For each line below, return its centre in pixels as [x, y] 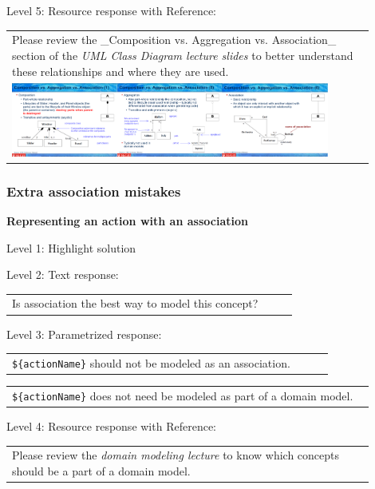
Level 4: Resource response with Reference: [111, 425]
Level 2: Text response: [63, 274]
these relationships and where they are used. [120, 71]
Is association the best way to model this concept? [135, 303]
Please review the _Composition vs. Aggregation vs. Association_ [174, 40]
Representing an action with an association [127, 220]
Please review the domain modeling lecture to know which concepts [176, 455]
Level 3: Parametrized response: [84, 334]
